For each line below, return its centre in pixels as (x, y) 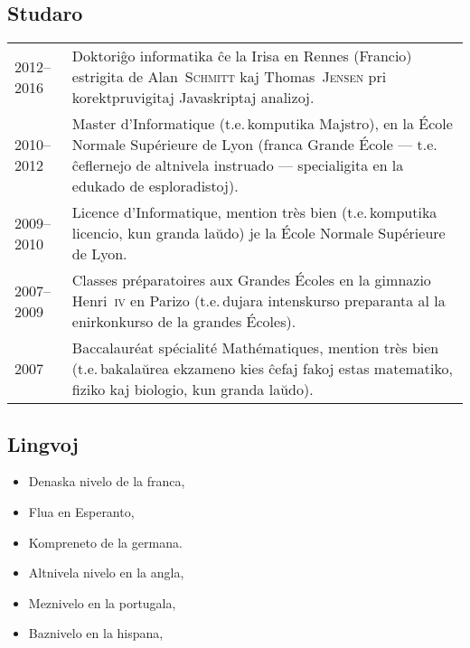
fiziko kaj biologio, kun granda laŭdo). (193, 390)
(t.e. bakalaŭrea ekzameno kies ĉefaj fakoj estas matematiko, (262, 369)
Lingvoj (43, 443)
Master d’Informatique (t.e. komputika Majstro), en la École (262, 124)
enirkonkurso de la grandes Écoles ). (184, 322)
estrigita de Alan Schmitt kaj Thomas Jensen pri (229, 77)
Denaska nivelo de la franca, (107, 481)
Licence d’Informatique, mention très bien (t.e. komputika (254, 212)
